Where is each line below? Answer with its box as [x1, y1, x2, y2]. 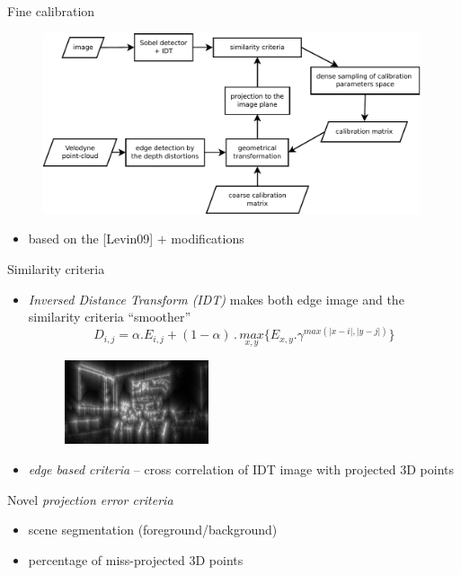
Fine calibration [7, 2, 95, 20]
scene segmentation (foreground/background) [28, 520, 278, 539]
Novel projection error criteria [7, 490, 173, 509]
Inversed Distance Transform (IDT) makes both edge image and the [28, 289, 404, 308]
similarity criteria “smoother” [28, 307, 191, 326]
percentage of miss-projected [28, 550, 185, 569]
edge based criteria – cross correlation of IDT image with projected [28, 459, 396, 478]
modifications [171, 229, 244, 248]
